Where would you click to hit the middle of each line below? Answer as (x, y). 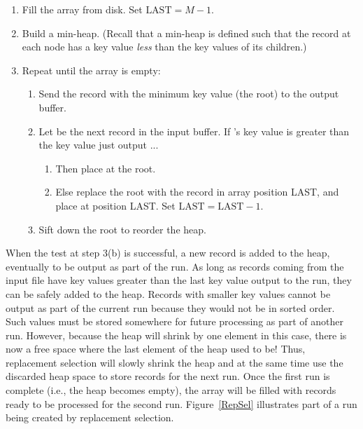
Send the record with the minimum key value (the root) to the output (189, 94)
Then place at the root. (106, 168)
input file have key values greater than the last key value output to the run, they (179, 280)
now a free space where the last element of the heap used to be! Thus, (156, 349)
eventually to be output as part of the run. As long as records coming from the (175, 266)
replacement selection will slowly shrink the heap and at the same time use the (175, 362)
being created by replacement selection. (90, 417)
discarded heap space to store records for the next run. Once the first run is (168, 376)
